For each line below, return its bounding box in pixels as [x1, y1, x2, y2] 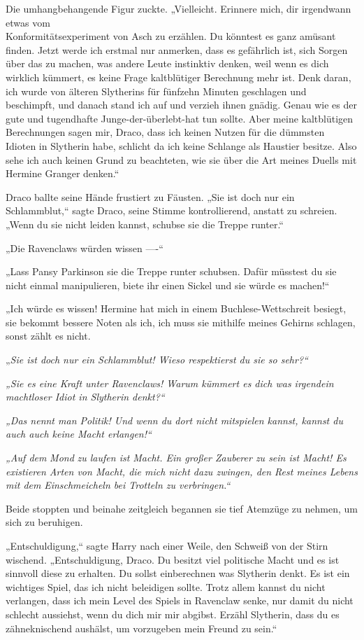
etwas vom [6, 15, 50, 29]
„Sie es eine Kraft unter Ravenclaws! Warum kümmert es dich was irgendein [6, 375, 334, 390]
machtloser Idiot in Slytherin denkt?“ [6, 389, 165, 404]
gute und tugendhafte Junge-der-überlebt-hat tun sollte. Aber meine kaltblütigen [6, 111, 354, 125]
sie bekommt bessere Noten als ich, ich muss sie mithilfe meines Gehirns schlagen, [6, 314, 356, 329]
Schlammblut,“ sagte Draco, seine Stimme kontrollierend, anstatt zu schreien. [6, 203, 337, 218]
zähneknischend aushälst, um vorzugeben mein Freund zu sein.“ [6, 620, 277, 635]
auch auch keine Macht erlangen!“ [6, 426, 152, 441]
